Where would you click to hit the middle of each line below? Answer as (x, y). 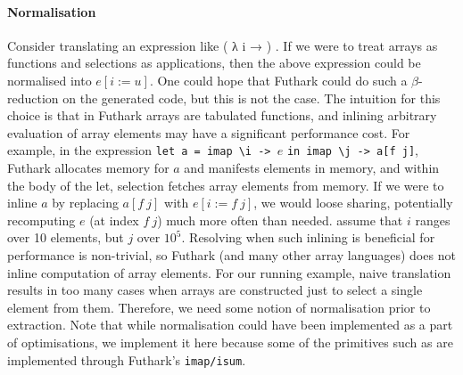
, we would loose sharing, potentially (353, 203)
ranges (433, 220)
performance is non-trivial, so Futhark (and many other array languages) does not (231, 254)
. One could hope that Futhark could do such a (278, 80)
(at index (114, 220)
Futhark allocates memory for (88, 168)
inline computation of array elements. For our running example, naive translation (229, 272)
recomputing (41, 220)
